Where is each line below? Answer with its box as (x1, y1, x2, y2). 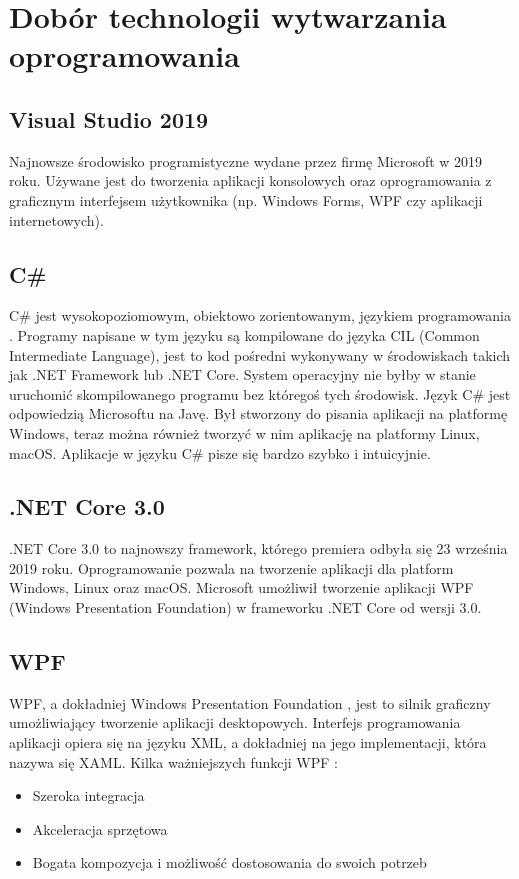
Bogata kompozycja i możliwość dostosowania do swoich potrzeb (32, 852, 427, 873)
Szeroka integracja (32, 785, 145, 806)
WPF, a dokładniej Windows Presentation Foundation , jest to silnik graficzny (9, 692, 491, 713)
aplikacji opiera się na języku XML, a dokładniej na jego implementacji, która (9, 732, 487, 753)
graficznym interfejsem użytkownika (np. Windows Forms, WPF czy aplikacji (9, 189, 483, 210)
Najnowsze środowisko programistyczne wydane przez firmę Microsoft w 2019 (9, 150, 483, 171)
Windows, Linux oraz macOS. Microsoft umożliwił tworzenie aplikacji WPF (9, 577, 474, 598)
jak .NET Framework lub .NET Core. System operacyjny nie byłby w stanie (9, 364, 476, 385)
